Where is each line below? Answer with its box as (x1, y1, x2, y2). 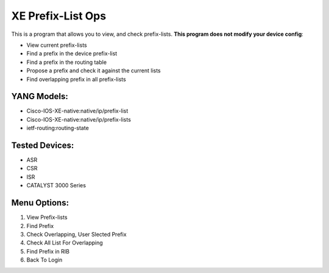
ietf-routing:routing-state (26, 125, 90, 132)
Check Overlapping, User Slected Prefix (26, 230, 127, 238)
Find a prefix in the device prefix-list (26, 50, 118, 57)
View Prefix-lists (26, 213, 68, 221)
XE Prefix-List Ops (11, 9, 107, 22)
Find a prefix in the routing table (26, 58, 107, 66)
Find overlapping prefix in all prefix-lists (26, 75, 126, 83)
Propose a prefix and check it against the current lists (26, 67, 161, 74)
